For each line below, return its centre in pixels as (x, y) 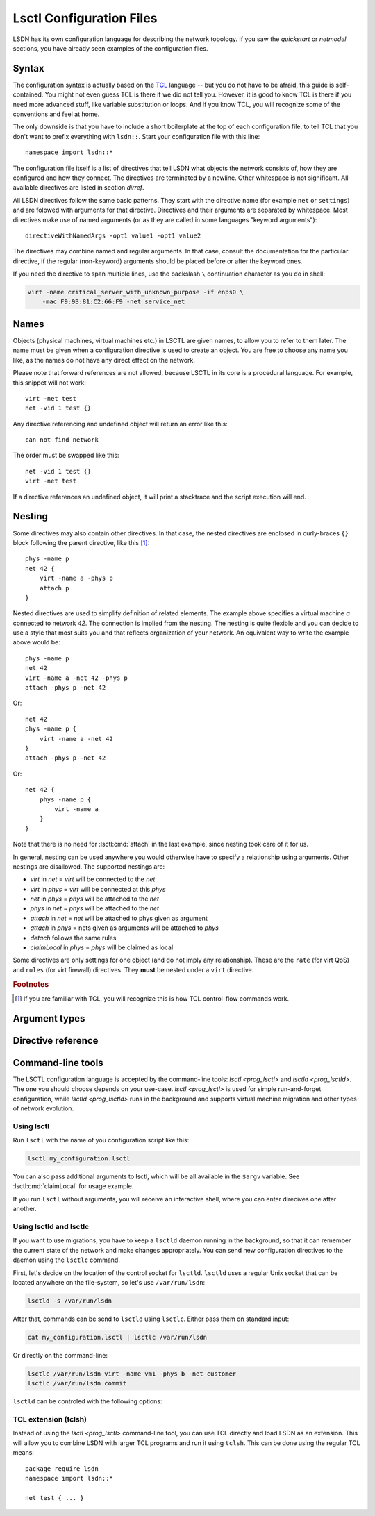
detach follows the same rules (73, 938)
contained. (28, 94)
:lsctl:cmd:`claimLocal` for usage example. (73, 1186)
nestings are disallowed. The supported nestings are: (89, 866)
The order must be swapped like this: (66, 456)
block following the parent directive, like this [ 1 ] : (81, 542)
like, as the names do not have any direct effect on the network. (104, 360)
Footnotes (31, 984)
